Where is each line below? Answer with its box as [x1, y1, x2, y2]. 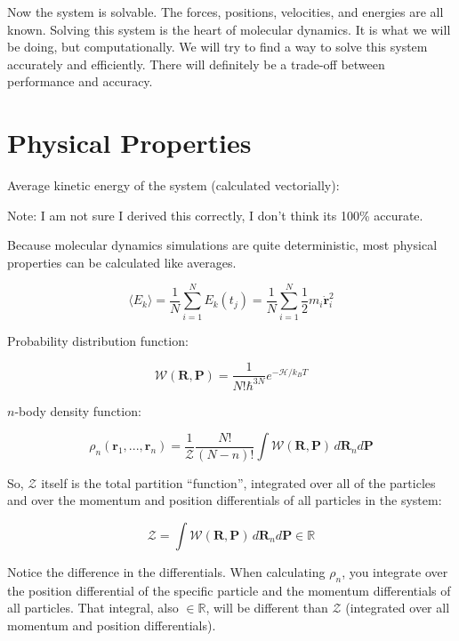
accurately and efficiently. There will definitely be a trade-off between [7, 54, 385, 73]
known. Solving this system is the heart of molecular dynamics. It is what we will [7, 20, 451, 38]
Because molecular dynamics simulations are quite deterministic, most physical [7, 236, 438, 254]
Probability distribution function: [7, 331, 189, 349]
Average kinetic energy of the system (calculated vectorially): [7, 176, 340, 195]
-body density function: [14, 401, 141, 420]
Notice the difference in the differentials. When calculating [7, 562, 326, 581]
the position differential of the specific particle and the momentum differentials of [7, 581, 451, 599]
